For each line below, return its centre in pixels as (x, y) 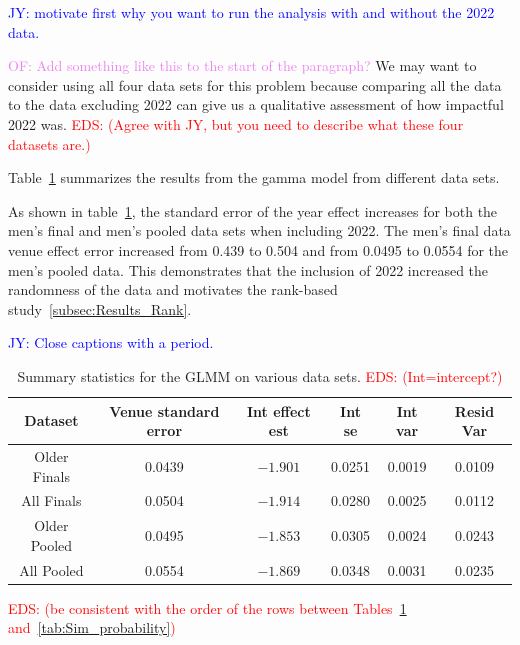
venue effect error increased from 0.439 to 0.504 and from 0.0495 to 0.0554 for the (258, 249)
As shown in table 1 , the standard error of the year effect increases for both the (253, 210)
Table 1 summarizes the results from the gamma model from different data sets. (254, 177)
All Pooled (51, 569)
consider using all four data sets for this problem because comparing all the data (255, 84)
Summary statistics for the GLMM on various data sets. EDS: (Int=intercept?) (260, 375)
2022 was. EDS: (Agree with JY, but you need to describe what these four (236, 123)
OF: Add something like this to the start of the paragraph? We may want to (242, 65)
